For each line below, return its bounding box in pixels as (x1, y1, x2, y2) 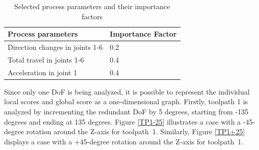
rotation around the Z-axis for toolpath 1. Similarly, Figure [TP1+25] (26, 126, 245, 137)
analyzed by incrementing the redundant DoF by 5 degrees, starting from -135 (4, 106, 249, 116)
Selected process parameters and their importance (14, 1, 170, 11)
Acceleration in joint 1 (8, 67, 77, 77)
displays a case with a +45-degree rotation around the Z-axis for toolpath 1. (4, 136, 244, 146)
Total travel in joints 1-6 (8, 54, 84, 65)
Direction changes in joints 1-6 (8, 42, 103, 52)
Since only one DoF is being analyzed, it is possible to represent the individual (4, 86, 250, 97)
